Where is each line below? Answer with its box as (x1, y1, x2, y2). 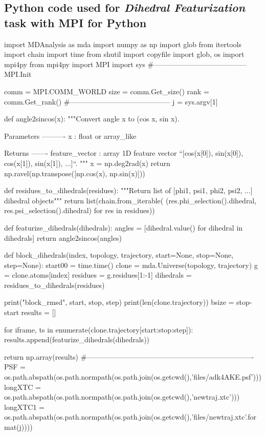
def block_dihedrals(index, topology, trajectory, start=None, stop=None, (4, 250, 234, 260)
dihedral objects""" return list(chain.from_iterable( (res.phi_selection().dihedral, (4, 195, 257, 205)
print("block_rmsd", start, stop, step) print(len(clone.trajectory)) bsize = (4, 297, 234, 307)
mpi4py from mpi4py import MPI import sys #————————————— (4, 58, 247, 69)
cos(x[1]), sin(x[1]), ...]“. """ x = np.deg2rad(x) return (4, 157, 170, 168)
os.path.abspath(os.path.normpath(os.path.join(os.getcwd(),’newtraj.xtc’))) (4, 391, 240, 402)
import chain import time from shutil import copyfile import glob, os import (4, 49, 245, 59)
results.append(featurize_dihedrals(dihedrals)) (4, 334, 150, 345)
